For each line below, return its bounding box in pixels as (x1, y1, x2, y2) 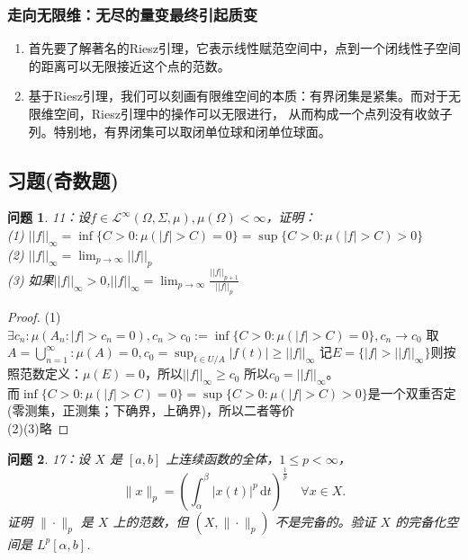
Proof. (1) (7, 307, 61, 326)
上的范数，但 (112, 511, 189, 530)
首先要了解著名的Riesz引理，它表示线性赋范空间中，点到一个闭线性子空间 (28, 39, 461, 58)
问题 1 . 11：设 (7, 208, 91, 227)
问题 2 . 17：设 (7, 449, 91, 467)
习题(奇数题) (7, 165, 119, 193)
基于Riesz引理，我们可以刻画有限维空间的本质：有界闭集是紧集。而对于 (28, 86, 448, 105)
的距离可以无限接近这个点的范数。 (28, 56, 230, 75)
